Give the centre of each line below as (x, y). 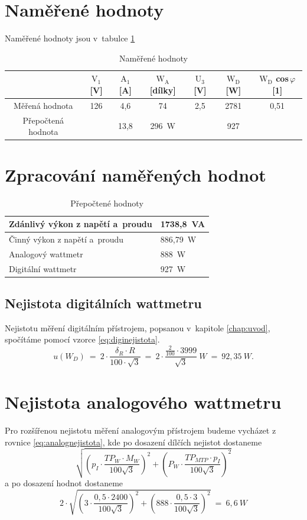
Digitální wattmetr (43, 268)
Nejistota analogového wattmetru (143, 401)
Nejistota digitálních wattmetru (103, 303)
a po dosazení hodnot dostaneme (64, 483)
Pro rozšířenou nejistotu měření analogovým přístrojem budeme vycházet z (141, 430)
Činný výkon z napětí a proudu (66, 239)
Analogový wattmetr (46, 253)
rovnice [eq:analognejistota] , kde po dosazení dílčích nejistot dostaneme (133, 442)
